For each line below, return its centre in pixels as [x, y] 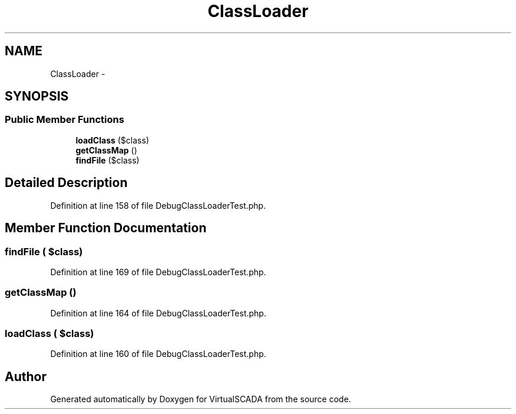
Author [26, 376]
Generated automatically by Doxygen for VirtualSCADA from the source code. [201, 399]
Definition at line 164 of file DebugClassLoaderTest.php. [158, 313]
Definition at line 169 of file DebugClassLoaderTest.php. [158, 272]
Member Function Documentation [106, 228]
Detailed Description [66, 183]
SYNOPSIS [37, 96]
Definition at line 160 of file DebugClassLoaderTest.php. [158, 354]
